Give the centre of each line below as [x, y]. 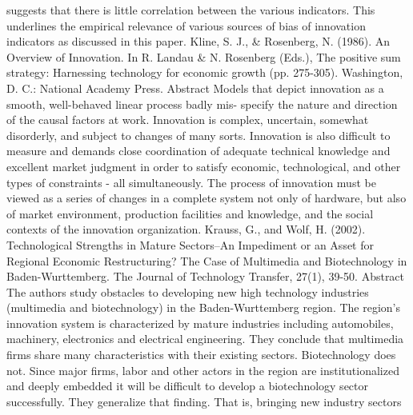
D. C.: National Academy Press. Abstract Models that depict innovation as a [195, 88]
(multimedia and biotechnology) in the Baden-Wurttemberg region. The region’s [204, 307]
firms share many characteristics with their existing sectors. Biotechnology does [201, 355]
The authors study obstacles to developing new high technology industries [188, 291]
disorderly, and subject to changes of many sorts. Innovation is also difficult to [198, 135]
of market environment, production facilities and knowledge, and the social [190, 213]
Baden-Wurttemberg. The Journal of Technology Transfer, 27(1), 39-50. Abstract [206, 276]
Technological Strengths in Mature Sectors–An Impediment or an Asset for [190, 244]
